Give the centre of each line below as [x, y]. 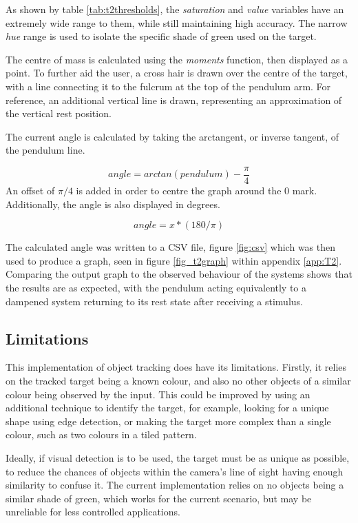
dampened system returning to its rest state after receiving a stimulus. [154, 301]
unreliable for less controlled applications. [93, 512]
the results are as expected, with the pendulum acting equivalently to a [156, 287]
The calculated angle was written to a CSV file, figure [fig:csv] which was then [171, 247]
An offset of [30, 190]
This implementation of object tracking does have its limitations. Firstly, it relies [176, 367]
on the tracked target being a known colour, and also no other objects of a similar [178, 380]
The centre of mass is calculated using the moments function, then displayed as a [177, 59]
